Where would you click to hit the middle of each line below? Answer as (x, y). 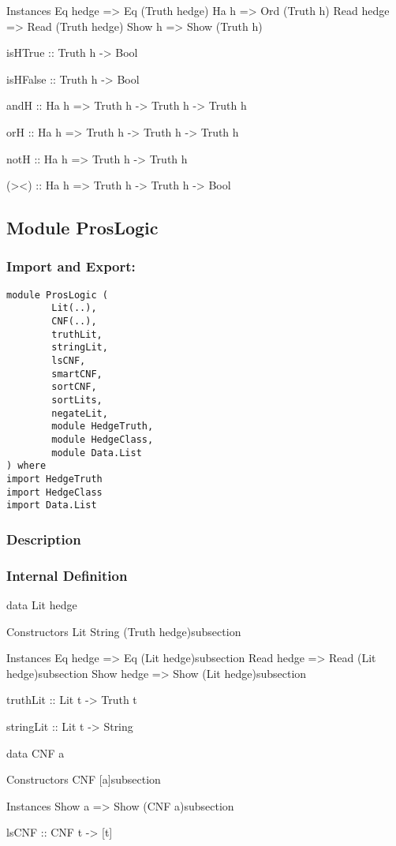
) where (26, 466)
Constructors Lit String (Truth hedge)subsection (124, 631)
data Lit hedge (42, 604)
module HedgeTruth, (103, 427)
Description (44, 539)
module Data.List (97, 453)
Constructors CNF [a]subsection (84, 779)
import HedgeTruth (54, 479)
